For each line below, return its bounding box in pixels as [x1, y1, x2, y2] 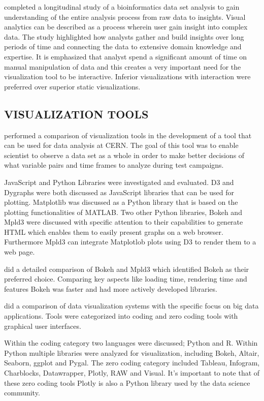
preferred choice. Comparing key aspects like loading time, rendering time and [4, 273, 247, 284]
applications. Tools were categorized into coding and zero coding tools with [4, 311, 238, 321]
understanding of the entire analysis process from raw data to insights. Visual [4, 11, 246, 22]
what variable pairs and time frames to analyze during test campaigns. [4, 160, 224, 170]
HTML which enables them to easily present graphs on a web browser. [4, 226, 223, 237]
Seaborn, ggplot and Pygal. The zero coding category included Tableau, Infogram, [4, 357, 260, 368]
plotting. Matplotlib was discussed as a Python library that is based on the [4, 197, 238, 207]
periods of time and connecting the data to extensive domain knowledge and [4, 41, 242, 52]
